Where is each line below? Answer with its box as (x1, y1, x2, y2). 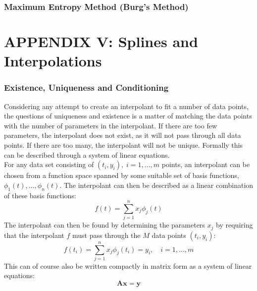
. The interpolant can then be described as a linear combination (59, 179, 254, 190)
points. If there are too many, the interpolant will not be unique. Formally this (4, 140, 243, 150)
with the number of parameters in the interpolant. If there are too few (4, 120, 217, 130)
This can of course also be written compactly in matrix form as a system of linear (4, 260, 252, 271)
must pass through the (72, 230, 141, 240)
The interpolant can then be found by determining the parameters (4, 220, 205, 230)
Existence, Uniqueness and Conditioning (4, 81, 169, 94)
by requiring (216, 220, 253, 230)
